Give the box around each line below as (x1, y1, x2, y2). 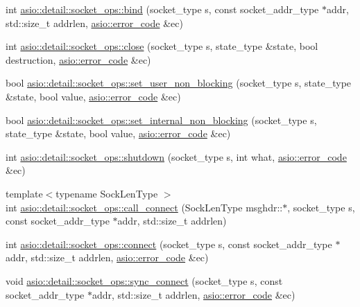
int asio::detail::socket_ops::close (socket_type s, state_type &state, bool (6, 39, 318, 53)
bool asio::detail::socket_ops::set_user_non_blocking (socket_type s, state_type (6, 76, 352, 90)
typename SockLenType (55, 186, 158, 200)
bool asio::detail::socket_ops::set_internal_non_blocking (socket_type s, (6, 112, 317, 127)
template (6, 186, 43, 200)
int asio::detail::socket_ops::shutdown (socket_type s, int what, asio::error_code (6, 149, 347, 164)
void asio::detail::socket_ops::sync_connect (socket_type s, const (6, 273, 283, 288)
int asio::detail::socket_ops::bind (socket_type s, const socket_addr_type (6, 2, 319, 16)
